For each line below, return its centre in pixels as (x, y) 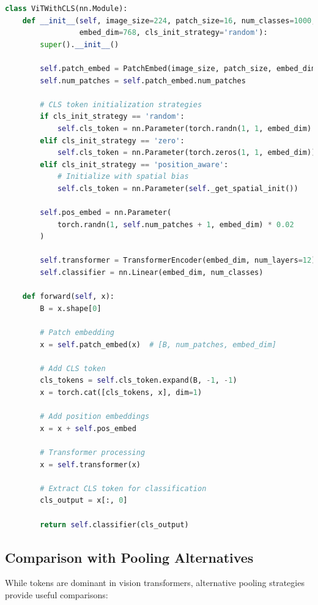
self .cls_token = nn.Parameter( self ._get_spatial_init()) (178, 188)
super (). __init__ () (79, 44)
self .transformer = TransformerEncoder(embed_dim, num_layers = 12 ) (178, 261)
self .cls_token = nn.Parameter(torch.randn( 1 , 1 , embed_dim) (184, 128)
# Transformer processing (93, 452)
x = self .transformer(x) (90, 464)
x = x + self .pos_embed (88, 428)
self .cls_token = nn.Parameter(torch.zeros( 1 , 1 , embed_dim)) (187, 153)
